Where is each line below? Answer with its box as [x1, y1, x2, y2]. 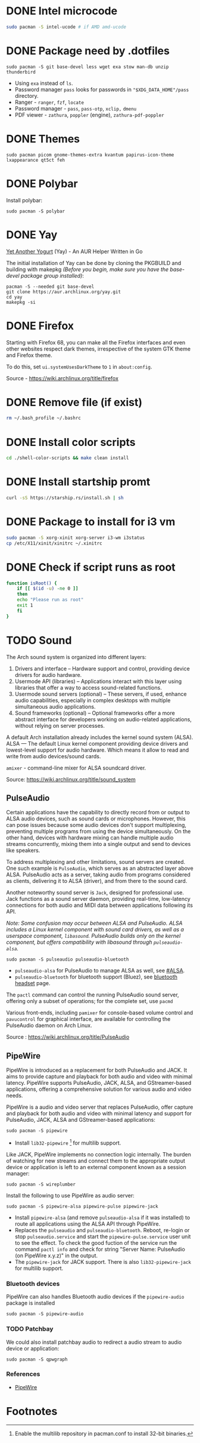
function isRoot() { [6, 580, 58, 586]
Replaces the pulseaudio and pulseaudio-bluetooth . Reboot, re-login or [14, 1226, 190, 1233]
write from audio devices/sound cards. [6, 752, 101, 759]
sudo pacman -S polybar [6, 208, 65, 214]
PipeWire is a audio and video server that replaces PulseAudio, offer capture [6, 1103, 193, 1111]
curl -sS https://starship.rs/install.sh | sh [6, 495, 124, 501]
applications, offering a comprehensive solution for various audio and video [6, 1085, 192, 1093]
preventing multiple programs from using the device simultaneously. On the [6, 828, 191, 835]
